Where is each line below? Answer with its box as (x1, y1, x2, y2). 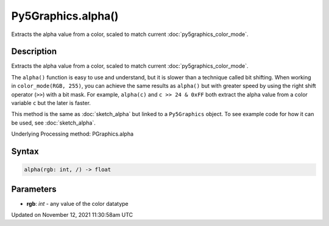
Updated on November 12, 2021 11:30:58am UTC (11, 211, 133, 219)
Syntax (11, 147, 39, 156)
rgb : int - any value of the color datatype (26, 200, 129, 207)
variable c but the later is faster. (11, 100, 91, 107)
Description (11, 46, 57, 57)
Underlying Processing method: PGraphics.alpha (11, 130, 134, 137)
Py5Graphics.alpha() (11, 9, 119, 23)
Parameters (11, 184, 57, 194)
